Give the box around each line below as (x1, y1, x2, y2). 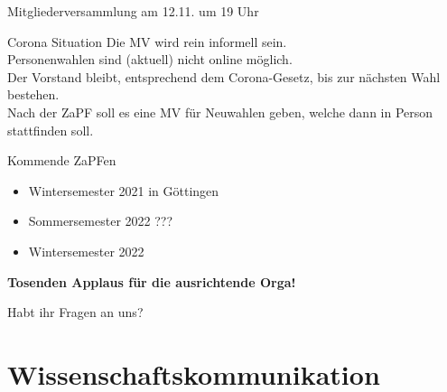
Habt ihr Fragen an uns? (7, 303, 144, 322)
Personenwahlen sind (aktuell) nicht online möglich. (7, 50, 293, 69)
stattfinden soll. (7, 120, 94, 139)
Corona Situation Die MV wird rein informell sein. (7, 32, 287, 51)
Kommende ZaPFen (7, 151, 116, 170)
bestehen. (7, 85, 60, 104)
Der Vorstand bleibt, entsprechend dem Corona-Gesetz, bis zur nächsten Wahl (7, 67, 441, 86)
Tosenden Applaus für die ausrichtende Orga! (7, 272, 296, 291)
